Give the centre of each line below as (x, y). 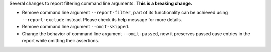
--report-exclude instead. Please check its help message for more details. (102, 19)
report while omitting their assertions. (61, 40)
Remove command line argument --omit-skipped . (76, 27)
